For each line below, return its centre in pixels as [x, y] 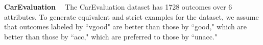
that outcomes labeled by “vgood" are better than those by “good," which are [126, 27]
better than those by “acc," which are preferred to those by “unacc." [111, 36]
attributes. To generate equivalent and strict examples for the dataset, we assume [131, 16]
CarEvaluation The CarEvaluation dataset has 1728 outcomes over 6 [118, 7]
